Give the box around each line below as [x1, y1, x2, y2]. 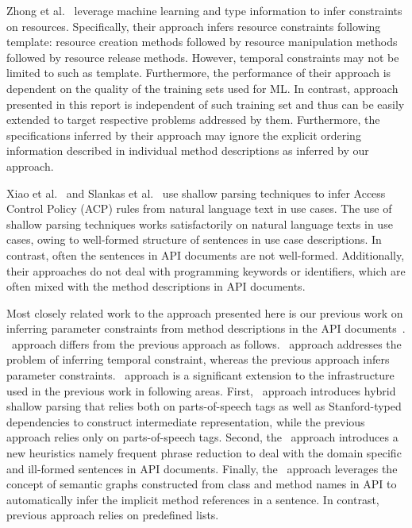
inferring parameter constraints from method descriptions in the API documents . [6, 320, 406, 337]
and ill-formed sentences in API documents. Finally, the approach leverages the [6, 460, 398, 476]
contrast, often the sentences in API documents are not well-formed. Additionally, [6, 246, 405, 263]
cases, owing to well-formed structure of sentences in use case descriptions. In [6, 231, 382, 248]
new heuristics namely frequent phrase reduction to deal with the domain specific [6, 445, 402, 461]
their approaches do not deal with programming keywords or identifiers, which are [6, 262, 406, 279]
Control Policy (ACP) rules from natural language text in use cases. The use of [6, 200, 392, 217]
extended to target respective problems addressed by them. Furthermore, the [6, 111, 380, 128]
